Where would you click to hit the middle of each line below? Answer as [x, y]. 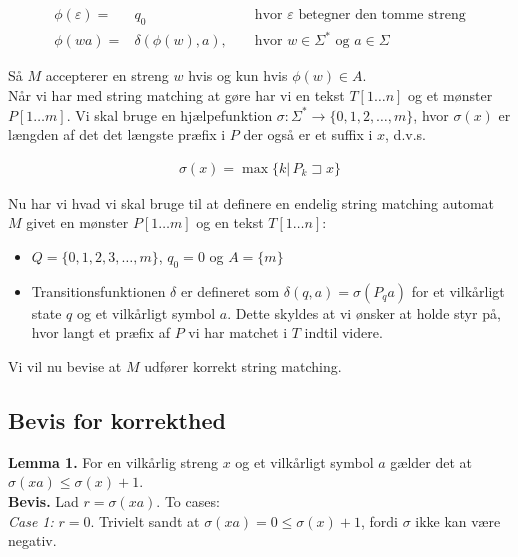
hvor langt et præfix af [100, 332]
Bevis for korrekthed [117, 419]
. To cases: [188, 500]
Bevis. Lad [43, 500]
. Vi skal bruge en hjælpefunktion [169, 114]
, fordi [379, 520]
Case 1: [31, 520]
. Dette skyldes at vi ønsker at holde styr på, [364, 312]
